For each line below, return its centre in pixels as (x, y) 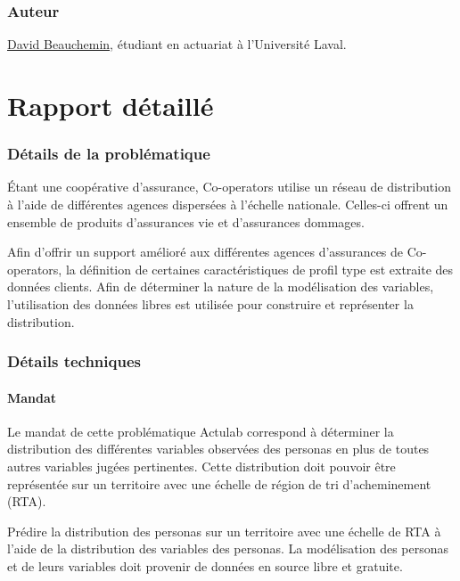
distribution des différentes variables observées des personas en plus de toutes (218, 449)
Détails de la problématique (109, 154)
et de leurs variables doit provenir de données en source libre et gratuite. (205, 565)
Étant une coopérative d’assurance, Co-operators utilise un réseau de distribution (229, 187)
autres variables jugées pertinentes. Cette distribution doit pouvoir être (201, 466)
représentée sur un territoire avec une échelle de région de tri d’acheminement (219, 483)
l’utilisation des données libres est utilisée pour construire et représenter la (210, 303)
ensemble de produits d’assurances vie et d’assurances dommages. (186, 221)
